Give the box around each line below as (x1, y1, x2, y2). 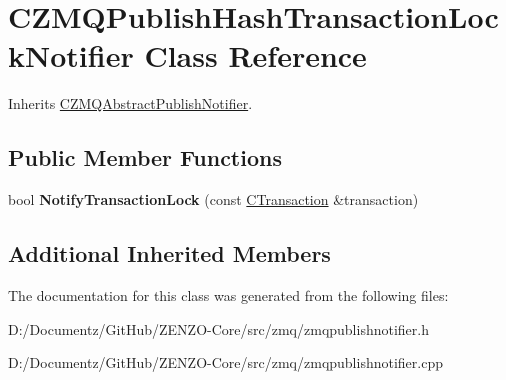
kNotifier (8, 35, 134, 76)
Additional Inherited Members (8, 238, 331, 269)
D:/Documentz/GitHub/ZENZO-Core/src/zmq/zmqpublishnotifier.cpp (8, 352, 443, 373)
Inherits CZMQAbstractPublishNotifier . (8, 93, 253, 114)
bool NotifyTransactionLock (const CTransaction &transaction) (8, 189, 419, 210)
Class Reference (144, 35, 367, 76)
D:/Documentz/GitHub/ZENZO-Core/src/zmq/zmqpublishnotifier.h (8, 318, 429, 339)
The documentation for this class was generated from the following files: (8, 284, 449, 305)
